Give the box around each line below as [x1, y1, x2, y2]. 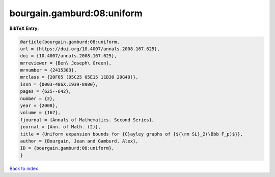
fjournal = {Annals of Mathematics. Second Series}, [20, 117, 155, 123]
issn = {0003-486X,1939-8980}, [20, 81, 99, 87]
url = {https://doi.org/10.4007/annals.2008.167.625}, [20, 46, 160, 52]
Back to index [9, 165, 38, 171]
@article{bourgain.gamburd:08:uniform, [20, 39, 120, 45]
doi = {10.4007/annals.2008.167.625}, [20, 53, 117, 59]
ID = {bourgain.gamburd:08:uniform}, [20, 145, 115, 151]
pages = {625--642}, [20, 89, 71, 94]
